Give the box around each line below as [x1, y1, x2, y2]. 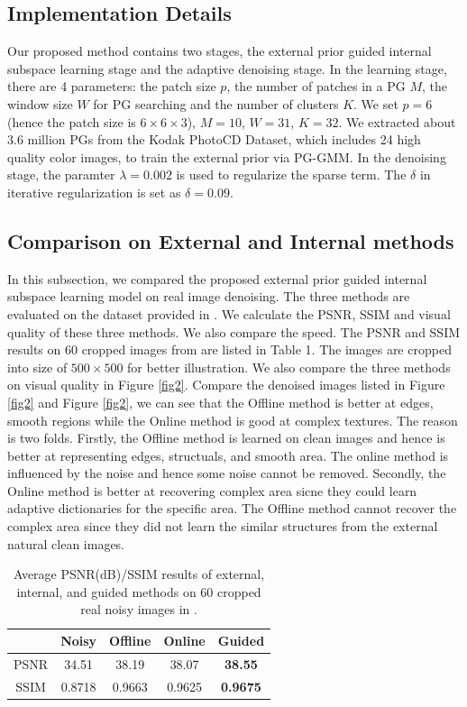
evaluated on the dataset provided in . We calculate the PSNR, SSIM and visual [7, 304, 451, 323]
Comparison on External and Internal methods [7, 226, 454, 254]
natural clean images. [7, 534, 125, 553]
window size [7, 94, 73, 113]
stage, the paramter [7, 165, 115, 184]
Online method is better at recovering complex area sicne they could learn [7, 481, 417, 500]
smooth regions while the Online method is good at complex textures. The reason [7, 410, 458, 429]
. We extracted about [338, 112, 456, 131]
